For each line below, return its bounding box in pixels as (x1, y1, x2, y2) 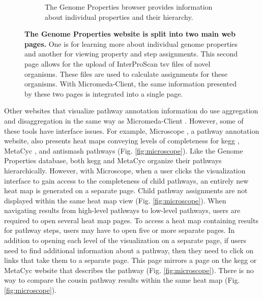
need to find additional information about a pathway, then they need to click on (4, 245, 254, 255)
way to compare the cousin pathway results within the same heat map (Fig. (4, 275, 240, 285)
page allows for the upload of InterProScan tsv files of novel (24, 58, 211, 69)
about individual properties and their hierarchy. (45, 11, 193, 22)
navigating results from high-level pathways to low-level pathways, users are (4, 205, 241, 216)
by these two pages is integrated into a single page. (24, 88, 183, 99)
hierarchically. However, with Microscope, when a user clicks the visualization (4, 165, 246, 175)
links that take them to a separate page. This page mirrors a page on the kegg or (4, 255, 257, 265)
